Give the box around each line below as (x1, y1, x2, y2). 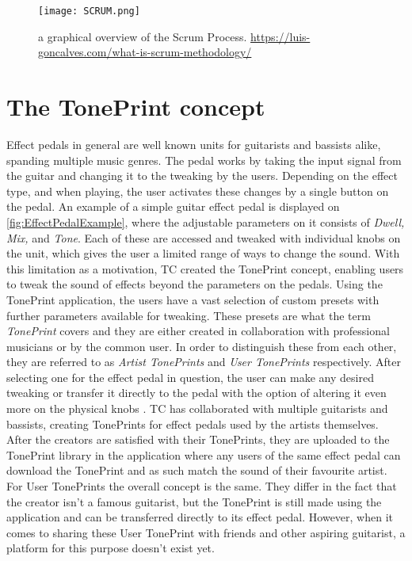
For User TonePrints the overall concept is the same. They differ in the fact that (6, 478, 397, 494)
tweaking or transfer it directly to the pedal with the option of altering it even (6, 384, 387, 401)
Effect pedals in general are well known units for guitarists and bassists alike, (6, 135, 381, 152)
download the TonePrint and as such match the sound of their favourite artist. (6, 462, 387, 479)
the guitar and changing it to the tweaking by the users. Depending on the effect (6, 167, 398, 184)
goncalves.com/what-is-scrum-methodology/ (38, 44, 252, 60)
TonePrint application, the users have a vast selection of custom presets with (6, 291, 380, 307)
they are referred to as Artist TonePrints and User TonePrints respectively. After (6, 353, 401, 370)
